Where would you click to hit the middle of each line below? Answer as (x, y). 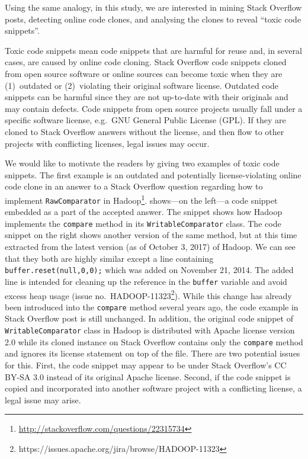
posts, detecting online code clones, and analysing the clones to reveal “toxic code (153, 19)
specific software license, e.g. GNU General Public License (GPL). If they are (145, 120)
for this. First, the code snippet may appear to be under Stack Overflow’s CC (146, 365)
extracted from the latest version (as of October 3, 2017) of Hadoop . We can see (150, 247)
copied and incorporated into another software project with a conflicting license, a (153, 388)
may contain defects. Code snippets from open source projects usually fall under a (154, 108)
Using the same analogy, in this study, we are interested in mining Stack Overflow (153, 7)
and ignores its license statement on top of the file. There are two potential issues (153, 353)
